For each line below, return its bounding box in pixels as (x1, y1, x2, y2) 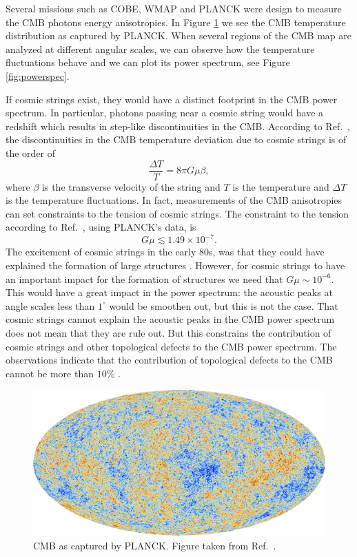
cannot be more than (6, 366, 94, 380)
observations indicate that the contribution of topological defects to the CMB (6, 353, 333, 367)
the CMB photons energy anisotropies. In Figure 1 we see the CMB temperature (6, 14, 346, 29)
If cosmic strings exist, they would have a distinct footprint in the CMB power (6, 92, 338, 106)
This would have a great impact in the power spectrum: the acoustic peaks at (6, 285, 333, 299)
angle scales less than (6, 298, 95, 313)
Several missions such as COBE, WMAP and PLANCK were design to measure (6, 1, 342, 15)
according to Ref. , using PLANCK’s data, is (6, 220, 196, 234)
